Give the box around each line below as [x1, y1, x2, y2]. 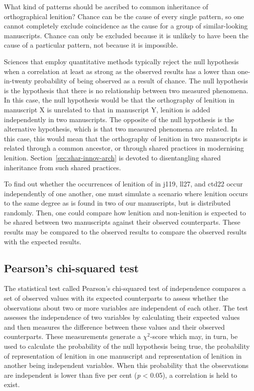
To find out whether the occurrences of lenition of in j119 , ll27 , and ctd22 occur [4, 179, 243, 189]
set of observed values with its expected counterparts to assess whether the [4, 293, 229, 303]
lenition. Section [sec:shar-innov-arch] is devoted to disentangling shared [4, 152, 221, 162]
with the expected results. [4, 236, 82, 246]
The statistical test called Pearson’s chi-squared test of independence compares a [4, 283, 246, 293]
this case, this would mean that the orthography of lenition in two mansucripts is [4, 133, 248, 143]
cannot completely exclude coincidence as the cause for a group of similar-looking [4, 21, 248, 31]
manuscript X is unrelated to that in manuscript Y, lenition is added [4, 104, 210, 114]
